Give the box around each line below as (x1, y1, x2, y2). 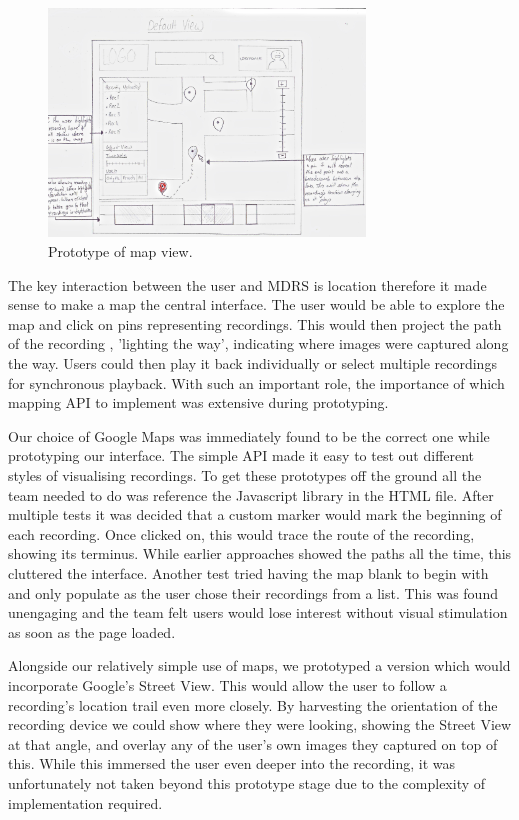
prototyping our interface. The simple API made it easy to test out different (8, 445, 475, 466)
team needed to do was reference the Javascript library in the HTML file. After (8, 484, 494, 505)
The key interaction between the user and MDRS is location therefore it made (8, 274, 487, 295)
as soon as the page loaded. (8, 621, 176, 642)
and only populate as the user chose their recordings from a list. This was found (8, 582, 498, 603)
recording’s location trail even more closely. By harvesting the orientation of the (8, 694, 498, 715)
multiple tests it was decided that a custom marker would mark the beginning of (8, 504, 502, 525)
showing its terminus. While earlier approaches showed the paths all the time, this (8, 543, 512, 564)
